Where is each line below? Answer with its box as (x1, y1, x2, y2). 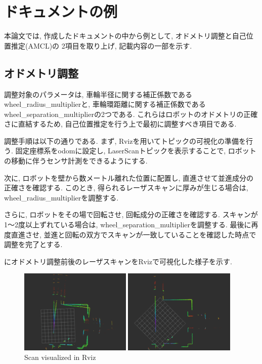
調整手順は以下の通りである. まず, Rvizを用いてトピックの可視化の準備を (4, 135, 246, 146)
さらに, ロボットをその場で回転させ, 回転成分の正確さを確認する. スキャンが (4, 209, 258, 220)
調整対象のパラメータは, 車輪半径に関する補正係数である (4, 89, 192, 99)
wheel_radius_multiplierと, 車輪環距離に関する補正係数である (4, 99, 206, 109)
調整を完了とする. (4, 239, 63, 250)
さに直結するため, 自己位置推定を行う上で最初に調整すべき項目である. (4, 118, 237, 129)
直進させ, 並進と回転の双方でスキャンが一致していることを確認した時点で (11, 229, 256, 239)
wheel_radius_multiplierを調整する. (4, 192, 119, 203)
